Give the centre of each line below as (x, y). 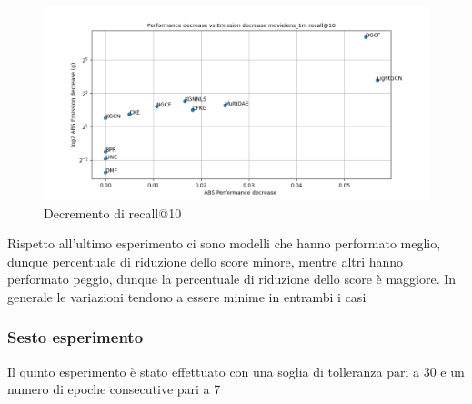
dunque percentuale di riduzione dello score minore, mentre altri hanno (206, 261)
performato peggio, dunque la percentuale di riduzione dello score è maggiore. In (232, 279)
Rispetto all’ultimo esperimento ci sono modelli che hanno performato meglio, (224, 243)
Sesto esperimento (75, 337)
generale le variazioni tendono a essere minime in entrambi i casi (187, 296)
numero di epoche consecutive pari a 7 (114, 389)
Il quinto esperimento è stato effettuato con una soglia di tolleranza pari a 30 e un (236, 371)
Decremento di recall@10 (113, 212)
